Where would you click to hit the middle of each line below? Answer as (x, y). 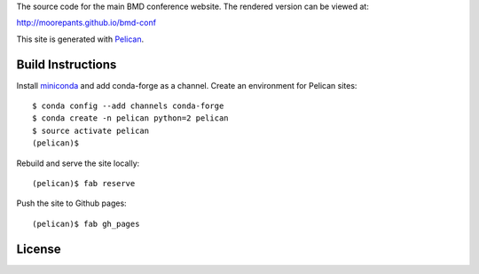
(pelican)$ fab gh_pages (86, 223)
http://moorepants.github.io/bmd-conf (86, 23)
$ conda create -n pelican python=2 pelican (131, 118)
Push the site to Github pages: (72, 203)
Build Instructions (67, 64)
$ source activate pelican (91, 130)
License (39, 249)
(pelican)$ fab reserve (84, 184)
